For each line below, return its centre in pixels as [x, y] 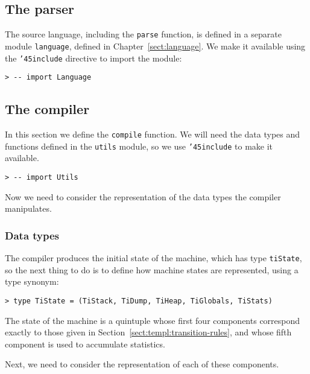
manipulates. [28, 208]
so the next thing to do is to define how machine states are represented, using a [152, 269]
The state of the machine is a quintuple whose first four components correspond [153, 320]
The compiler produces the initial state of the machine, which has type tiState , [153, 258]
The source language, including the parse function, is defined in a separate [143, 34]
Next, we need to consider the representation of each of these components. [142, 364]
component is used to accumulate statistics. [85, 344]
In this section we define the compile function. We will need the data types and [153, 134]
